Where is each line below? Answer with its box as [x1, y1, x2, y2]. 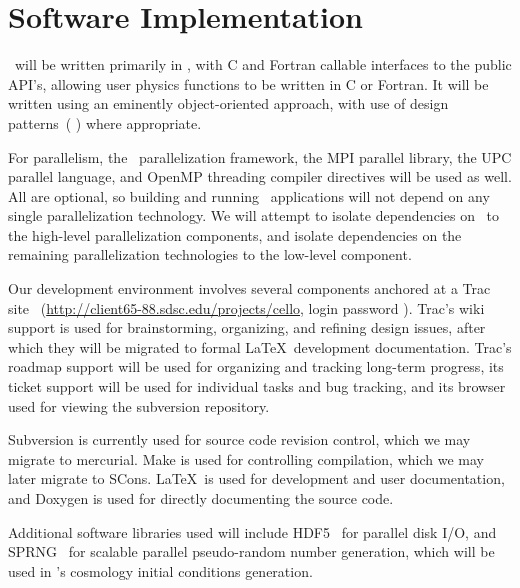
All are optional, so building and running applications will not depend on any [8, 185, 490, 206]
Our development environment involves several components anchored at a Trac [8, 278, 491, 299]
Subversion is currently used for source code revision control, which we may [8, 429, 471, 450]
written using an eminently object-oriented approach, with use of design [8, 93, 449, 114]
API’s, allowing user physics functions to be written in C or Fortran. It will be [8, 73, 489, 94]
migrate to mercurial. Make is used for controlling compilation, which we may [8, 448, 484, 469]
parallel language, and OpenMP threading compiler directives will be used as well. [8, 166, 512, 187]
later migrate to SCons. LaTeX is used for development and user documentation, [8, 468, 505, 489]
